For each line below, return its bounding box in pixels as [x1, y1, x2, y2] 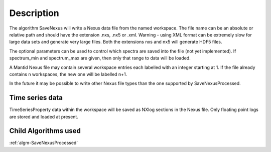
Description [9, 7, 60, 18]
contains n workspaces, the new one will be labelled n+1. [9, 71, 127, 77]
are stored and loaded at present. [9, 113, 79, 119]
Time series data [9, 93, 63, 102]
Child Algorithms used [9, 126, 81, 135]
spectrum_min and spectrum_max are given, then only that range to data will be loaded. [9, 55, 191, 61]
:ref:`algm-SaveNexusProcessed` [9, 140, 78, 146]
